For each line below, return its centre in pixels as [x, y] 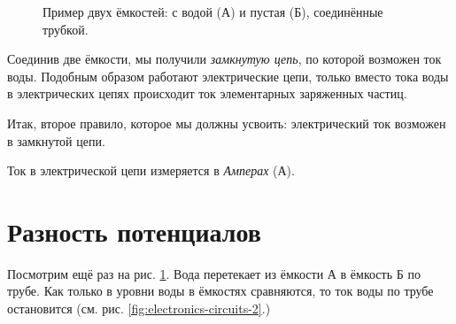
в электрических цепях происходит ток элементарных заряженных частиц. [207, 93]
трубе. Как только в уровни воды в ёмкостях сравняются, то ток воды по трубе [220, 291]
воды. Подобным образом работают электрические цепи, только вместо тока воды [228, 76]
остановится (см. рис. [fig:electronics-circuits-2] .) [139, 309]
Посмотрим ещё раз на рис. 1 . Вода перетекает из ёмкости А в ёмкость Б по [214, 273]
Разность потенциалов [134, 231]
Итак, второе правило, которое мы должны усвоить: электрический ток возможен [227, 123]
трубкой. [66, 29]
